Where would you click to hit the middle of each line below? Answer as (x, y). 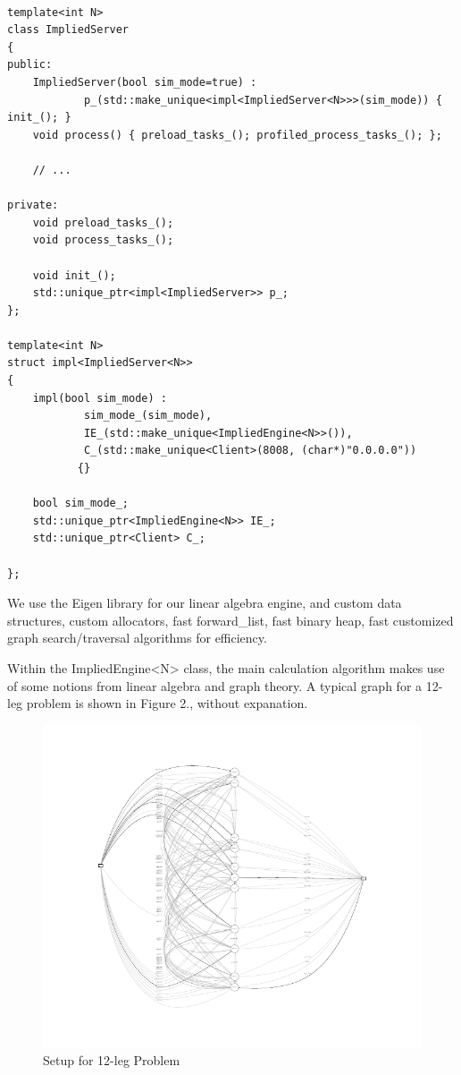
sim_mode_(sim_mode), (148, 416)
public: (30, 65)
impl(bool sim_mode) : (100, 398)
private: (33, 205)
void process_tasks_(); (103, 240)
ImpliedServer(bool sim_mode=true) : (145, 82)
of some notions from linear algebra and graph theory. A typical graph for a (215, 685)
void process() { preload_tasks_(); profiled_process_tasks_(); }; (237, 135)
